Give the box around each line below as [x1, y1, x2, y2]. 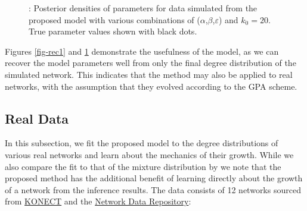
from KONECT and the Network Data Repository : [5, 195, 191, 207]
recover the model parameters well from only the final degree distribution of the [5, 56, 296, 69]
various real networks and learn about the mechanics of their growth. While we [5, 148, 294, 160]
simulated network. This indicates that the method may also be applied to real [5, 68, 293, 80]
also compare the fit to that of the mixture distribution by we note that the [5, 160, 281, 172]
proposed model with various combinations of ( [29, 13, 200, 26]
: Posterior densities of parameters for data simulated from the [29, 2, 258, 14]
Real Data [5, 109, 69, 127]
